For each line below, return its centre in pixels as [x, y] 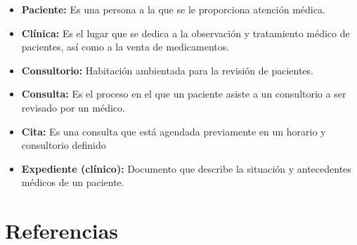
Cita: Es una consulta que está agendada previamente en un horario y [174, 131]
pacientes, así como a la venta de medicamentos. [125, 47]
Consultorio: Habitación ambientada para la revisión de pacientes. [167, 70]
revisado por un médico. [73, 107]
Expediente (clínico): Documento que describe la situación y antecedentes [186, 168]
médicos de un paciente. [73, 182]
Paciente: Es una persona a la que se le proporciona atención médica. [173, 9]
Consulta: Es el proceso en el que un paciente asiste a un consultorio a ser [184, 94]
